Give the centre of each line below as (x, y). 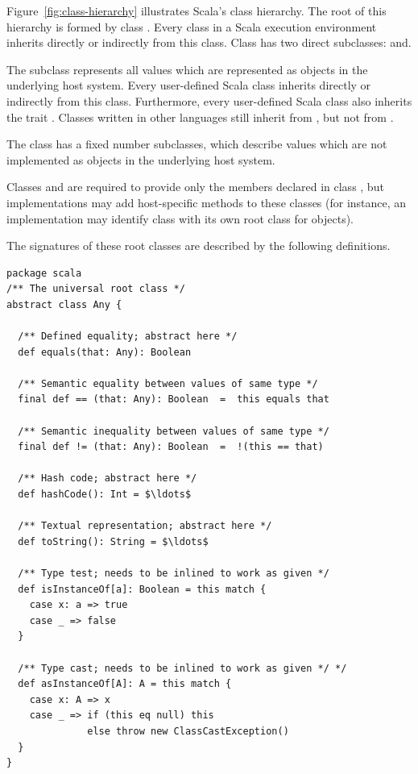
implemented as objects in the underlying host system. (141, 159)
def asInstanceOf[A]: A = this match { (125, 684)
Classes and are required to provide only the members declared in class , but (195, 187)
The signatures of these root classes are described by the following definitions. (199, 246)
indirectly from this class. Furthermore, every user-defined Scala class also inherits (209, 100)
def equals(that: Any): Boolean (105, 352)
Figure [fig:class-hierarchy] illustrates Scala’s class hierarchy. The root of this (197, 10)
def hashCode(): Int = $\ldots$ (105, 495)
